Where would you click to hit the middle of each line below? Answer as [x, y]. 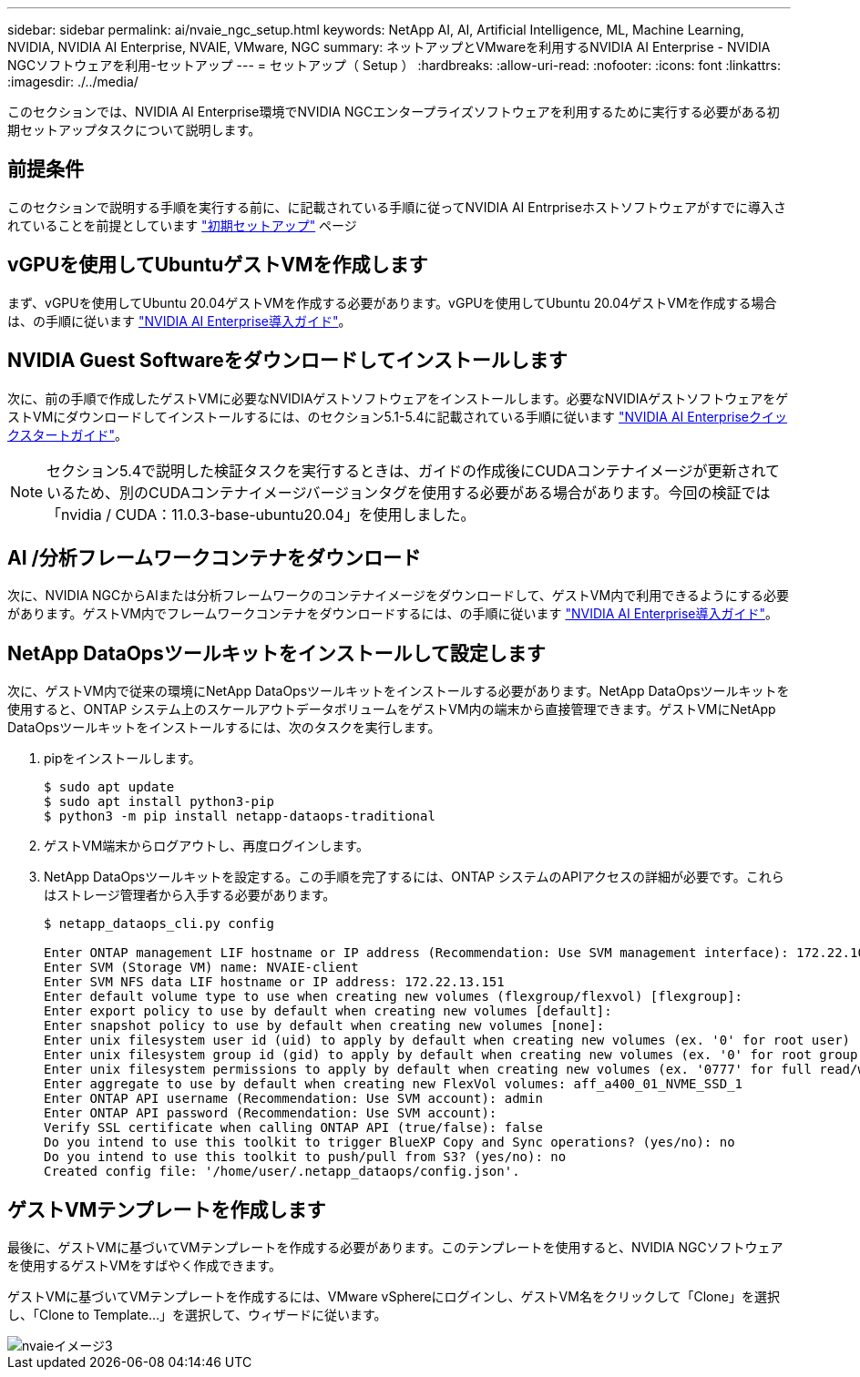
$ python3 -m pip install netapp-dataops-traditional [240, 816]
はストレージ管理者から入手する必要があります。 [190, 895]
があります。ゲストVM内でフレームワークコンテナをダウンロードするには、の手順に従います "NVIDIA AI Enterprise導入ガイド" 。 [393, 614]
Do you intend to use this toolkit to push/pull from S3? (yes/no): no [305, 1157]
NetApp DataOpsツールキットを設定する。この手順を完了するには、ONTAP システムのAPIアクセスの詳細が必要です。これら [414, 877]
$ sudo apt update [109, 787]
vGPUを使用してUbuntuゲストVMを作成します [218, 265]
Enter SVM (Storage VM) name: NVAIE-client [201, 968]
